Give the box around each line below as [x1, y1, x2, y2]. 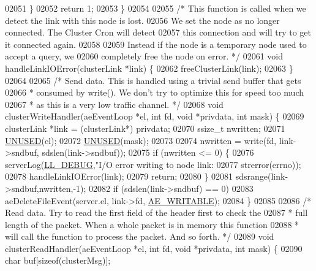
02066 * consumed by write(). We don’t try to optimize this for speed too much [5, 86, 304, 99]
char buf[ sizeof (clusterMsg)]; [5, 254, 111, 267]
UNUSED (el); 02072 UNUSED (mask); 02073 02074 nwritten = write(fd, [5, 134, 277, 147]
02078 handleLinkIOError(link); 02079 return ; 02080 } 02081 [5, 170, 233, 183]
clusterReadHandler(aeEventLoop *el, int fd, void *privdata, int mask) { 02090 [5, 242, 303, 254]
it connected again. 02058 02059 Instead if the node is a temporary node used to [5, 37, 307, 50]
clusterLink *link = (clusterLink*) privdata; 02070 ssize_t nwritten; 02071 [5, 121, 285, 134]
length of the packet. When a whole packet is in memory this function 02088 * [5, 218, 299, 231]
